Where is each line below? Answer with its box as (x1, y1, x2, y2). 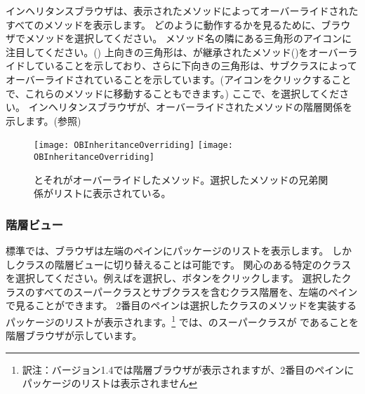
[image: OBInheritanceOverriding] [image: (34, 140, 233, 151)
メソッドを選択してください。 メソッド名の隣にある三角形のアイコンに (25, 31, 352, 46)
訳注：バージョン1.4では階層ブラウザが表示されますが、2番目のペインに (22, 362, 354, 376)
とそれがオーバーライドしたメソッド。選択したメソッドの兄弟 (34, 172, 319, 186)
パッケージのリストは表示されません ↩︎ (22, 376, 197, 390)
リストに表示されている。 (53, 186, 171, 201)
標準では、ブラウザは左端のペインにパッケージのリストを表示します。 (6, 243, 329, 258)
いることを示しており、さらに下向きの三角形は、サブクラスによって (44, 58, 357, 73)
